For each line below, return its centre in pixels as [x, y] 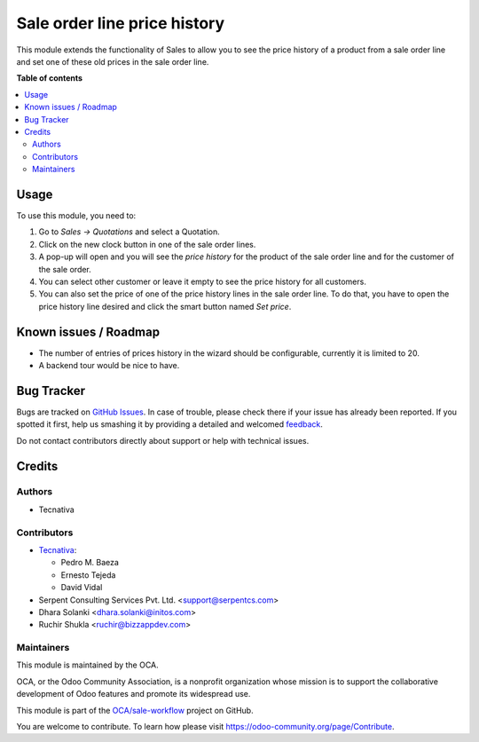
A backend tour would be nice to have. [109, 365]
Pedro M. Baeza [90, 563]
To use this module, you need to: [76, 215]
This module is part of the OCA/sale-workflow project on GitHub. [135, 710]
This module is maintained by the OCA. [87, 665]
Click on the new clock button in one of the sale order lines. [147, 244]
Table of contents [50, 78]
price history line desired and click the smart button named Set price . [165, 306]
